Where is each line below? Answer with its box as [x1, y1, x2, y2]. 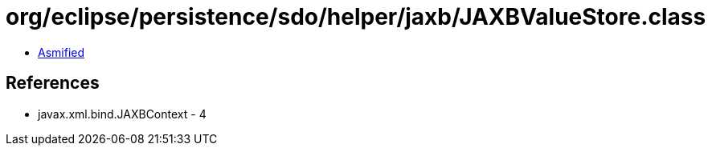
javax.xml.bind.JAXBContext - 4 [38, 106, 207, 121]
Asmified [38, 45, 85, 59]
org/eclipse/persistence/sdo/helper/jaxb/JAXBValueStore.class [6, 3, 706, 30]
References [6, 73, 100, 94]
